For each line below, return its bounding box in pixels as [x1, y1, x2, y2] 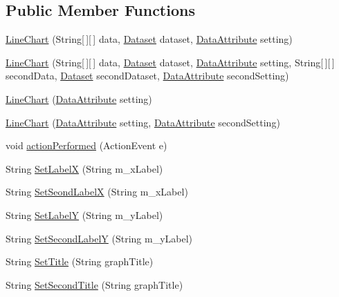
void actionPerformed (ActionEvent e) [6, 138, 167, 153]
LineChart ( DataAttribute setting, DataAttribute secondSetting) [6, 115, 280, 129]
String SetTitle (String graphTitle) [6, 254, 154, 269]
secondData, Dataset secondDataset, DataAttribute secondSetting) [6, 68, 289, 83]
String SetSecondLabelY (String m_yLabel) [6, 231, 193, 245]
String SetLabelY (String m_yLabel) [6, 207, 163, 222]
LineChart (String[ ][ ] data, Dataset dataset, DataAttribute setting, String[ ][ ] [6, 55, 335, 69]
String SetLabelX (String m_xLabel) [6, 161, 163, 175]
